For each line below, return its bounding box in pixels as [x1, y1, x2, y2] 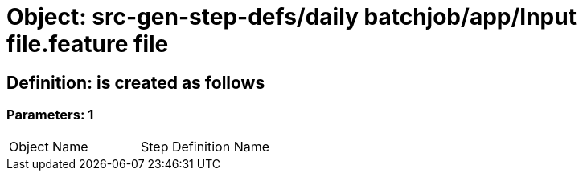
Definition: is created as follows [6, 72, 265, 93]
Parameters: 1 [6, 107, 94, 123]
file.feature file [6, 30, 169, 58]
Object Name [9, 138, 88, 155]
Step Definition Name [141, 138, 270, 155]
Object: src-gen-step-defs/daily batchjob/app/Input [6, 3, 577, 30]
